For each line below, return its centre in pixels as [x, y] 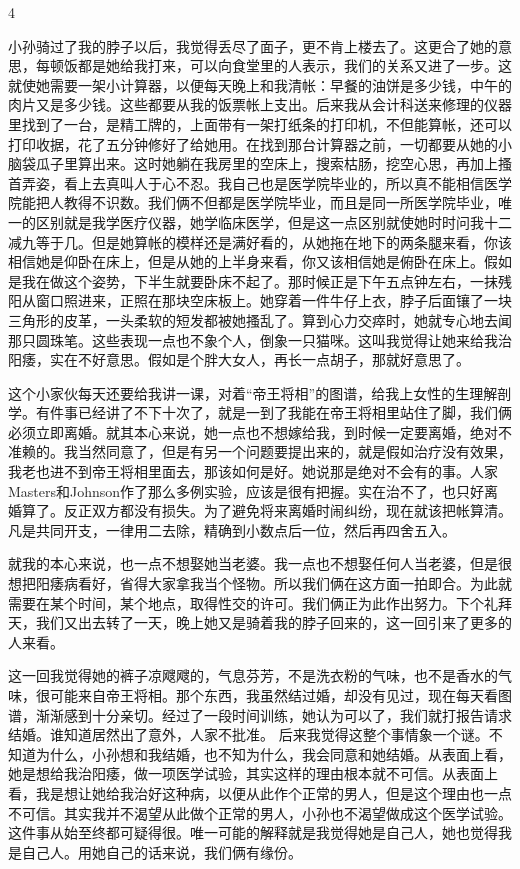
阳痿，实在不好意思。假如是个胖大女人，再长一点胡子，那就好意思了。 [239, 359]
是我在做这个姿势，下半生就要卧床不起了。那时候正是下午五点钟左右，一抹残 [260, 280]
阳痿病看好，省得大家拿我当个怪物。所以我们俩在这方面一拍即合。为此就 [273, 583]
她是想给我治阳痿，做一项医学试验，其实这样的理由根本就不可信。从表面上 [253, 773]
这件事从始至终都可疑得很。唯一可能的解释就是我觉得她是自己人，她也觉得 [253, 832]
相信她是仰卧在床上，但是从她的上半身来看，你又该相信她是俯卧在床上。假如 [260, 261]
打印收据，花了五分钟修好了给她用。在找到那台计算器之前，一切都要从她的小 [260, 143]
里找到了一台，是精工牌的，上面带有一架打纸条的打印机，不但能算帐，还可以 [260, 123]
